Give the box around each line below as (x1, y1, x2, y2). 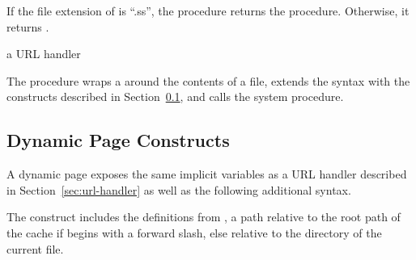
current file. (6, 240, 64, 257)
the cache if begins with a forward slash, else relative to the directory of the (6, 224, 382, 241)
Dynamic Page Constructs (6, 128, 230, 153)
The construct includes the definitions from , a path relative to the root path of (6, 208, 401, 225)
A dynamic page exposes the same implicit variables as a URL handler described (6, 166, 407, 182)
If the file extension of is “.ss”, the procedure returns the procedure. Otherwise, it (6, 2, 410, 19)
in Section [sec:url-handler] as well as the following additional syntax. (6, 181, 351, 198)
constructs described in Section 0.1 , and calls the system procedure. (6, 88, 344, 105)
